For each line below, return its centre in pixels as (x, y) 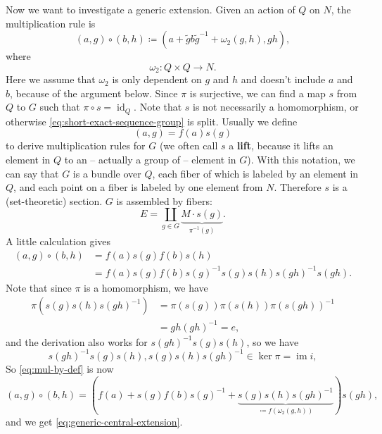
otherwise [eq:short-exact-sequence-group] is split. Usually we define (152, 121)
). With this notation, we (301, 160)
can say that (32, 173)
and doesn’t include (283, 79)
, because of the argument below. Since (94, 93)
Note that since (39, 287)
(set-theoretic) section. (54, 200)
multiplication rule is (51, 23)
